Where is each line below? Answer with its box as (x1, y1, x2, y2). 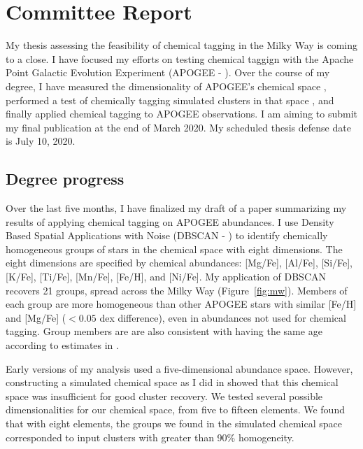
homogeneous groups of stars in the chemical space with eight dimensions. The (6, 241, 343, 256)
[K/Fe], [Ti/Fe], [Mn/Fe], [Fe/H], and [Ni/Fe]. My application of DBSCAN (6, 269, 326, 284)
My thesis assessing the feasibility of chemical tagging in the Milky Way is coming (6, 38, 358, 52)
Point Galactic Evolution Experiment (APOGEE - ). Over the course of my (6, 65, 330, 80)
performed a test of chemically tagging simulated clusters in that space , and (6, 92, 334, 107)
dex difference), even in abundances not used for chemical (99, 310, 346, 325)
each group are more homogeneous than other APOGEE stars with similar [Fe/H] (6, 297, 357, 311)
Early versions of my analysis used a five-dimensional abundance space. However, (6, 361, 353, 376)
